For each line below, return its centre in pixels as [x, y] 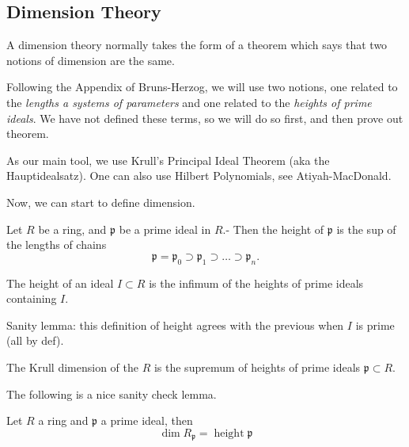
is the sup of [366, 229]
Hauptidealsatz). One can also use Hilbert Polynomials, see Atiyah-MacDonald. [199, 176]
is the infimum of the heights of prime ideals [256, 283]
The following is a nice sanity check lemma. [112, 394]
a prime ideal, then [147, 420]
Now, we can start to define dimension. [101, 202]
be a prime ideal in [165, 229]
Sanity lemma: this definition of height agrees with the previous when [175, 325]
